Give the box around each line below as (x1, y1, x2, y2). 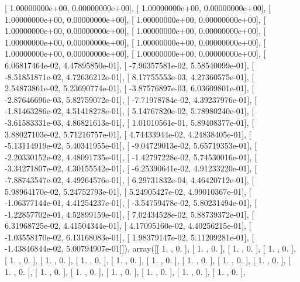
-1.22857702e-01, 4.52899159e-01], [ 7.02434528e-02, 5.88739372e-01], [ (5, 208, 254, 220)
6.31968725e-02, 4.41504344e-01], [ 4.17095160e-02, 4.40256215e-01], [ (5, 219, 251, 232)
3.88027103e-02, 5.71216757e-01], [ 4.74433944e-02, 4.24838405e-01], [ (5, 128, 251, 140)
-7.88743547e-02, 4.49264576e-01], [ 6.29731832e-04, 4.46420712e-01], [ (5, 173, 254, 185)
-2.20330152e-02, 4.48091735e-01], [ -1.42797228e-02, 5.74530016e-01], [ (5, 150, 257, 163)
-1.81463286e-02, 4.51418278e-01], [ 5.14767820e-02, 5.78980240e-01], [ (5, 105, 254, 117)
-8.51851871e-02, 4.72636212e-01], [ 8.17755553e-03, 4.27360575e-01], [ (5, 70, 254, 82)
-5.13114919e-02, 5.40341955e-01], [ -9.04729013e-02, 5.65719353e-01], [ (5, 139, 257, 152)
